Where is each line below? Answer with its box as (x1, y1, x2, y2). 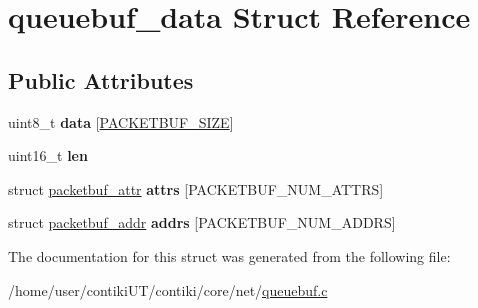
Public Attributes (8, 64, 194, 95)
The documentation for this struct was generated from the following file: (8, 245, 451, 266)
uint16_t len (8, 145, 88, 166)
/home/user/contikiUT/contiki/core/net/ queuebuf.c (8, 279, 328, 300)
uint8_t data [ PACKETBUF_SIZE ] (8, 111, 234, 132)
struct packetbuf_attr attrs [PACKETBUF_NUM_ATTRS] (8, 178, 384, 199)
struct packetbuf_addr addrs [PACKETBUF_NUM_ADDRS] (8, 212, 396, 233)
